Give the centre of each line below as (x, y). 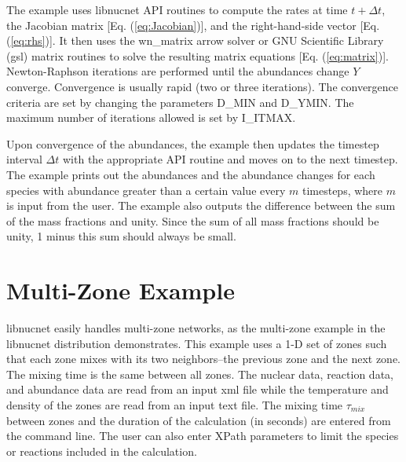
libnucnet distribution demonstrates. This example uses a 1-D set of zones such (197, 343)
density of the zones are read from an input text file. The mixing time (175, 405)
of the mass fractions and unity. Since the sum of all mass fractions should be (193, 220)
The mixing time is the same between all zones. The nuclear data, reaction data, (200, 374)
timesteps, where (342, 190)
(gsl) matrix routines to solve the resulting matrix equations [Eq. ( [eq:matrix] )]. (198, 55)
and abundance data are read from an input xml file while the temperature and (198, 389)
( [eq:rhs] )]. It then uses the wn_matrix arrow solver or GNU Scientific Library (195, 40)
